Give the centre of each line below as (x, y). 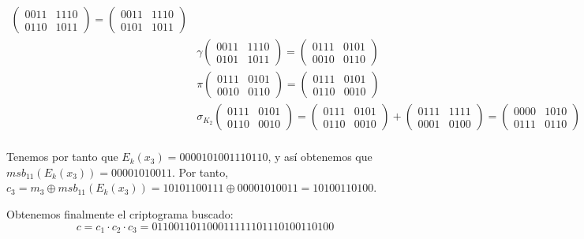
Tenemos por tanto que (62, 157)
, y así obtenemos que (320, 157)
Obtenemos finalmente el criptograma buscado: (120, 213)
